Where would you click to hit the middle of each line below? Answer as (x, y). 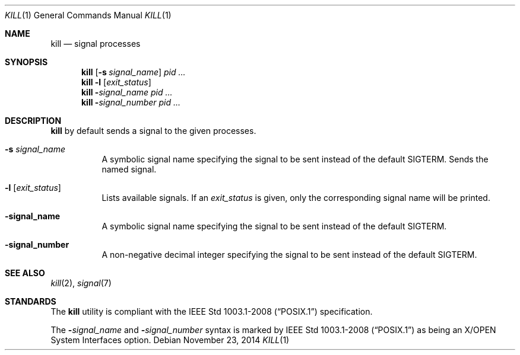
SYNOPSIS (26, 62)
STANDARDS (31, 301)
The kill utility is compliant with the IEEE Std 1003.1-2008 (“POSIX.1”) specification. (212, 311)
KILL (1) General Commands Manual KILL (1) (88, 15)
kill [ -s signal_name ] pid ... (134, 72)
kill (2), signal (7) (81, 283)
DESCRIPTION (33, 121)
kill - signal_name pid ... (127, 92)
